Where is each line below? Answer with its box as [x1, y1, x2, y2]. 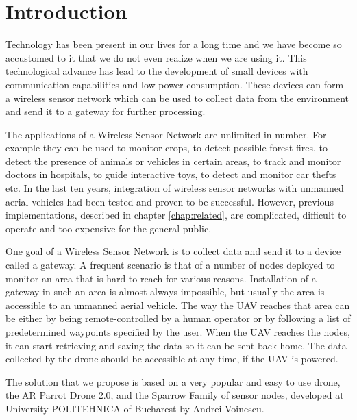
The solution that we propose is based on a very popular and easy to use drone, [5, 374, 341, 388]
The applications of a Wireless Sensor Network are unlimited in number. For [5, 127, 327, 141]
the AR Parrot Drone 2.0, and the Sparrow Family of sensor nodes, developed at [5, 388, 344, 402]
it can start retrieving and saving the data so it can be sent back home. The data [5, 338, 347, 352]
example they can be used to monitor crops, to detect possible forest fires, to [5, 140, 328, 155]
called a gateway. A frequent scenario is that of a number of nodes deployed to [5, 258, 335, 272]
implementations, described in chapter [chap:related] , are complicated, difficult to [5, 208, 347, 222]
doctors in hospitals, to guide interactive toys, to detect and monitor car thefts [5, 167, 336, 182]
